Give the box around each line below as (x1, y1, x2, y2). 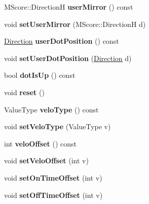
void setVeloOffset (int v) (4, 155, 89, 166)
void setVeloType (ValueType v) (4, 121, 111, 132)
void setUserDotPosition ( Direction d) (4, 52, 132, 63)
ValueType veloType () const (4, 104, 99, 114)
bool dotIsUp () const (4, 70, 76, 80)
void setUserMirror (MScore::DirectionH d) (4, 18, 146, 29)
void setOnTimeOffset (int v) (4, 172, 102, 183)
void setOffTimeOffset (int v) (4, 189, 103, 200)
